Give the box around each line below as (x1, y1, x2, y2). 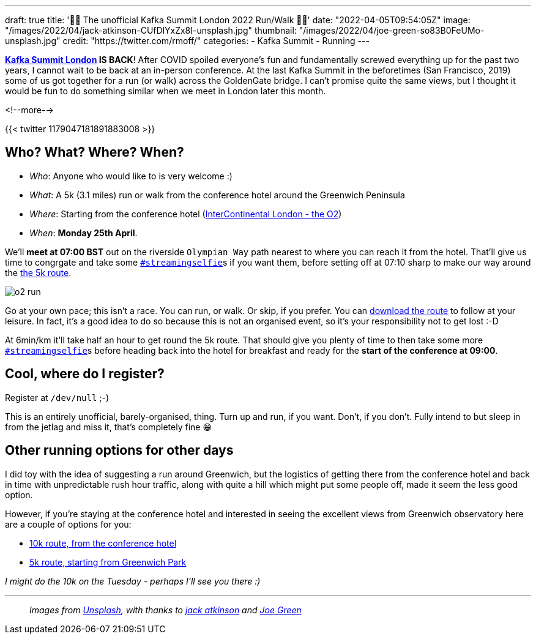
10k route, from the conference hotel (29, 537, 177, 548)
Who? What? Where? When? (5, 144, 184, 160)
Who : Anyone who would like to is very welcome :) (29, 170, 233, 181)
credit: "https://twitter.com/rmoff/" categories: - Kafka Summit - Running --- (62, 35, 370, 46)
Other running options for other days (5, 443, 234, 458)
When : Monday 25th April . (29, 227, 138, 238)
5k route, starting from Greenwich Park (29, 556, 187, 567)
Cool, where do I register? (5, 366, 165, 382)
